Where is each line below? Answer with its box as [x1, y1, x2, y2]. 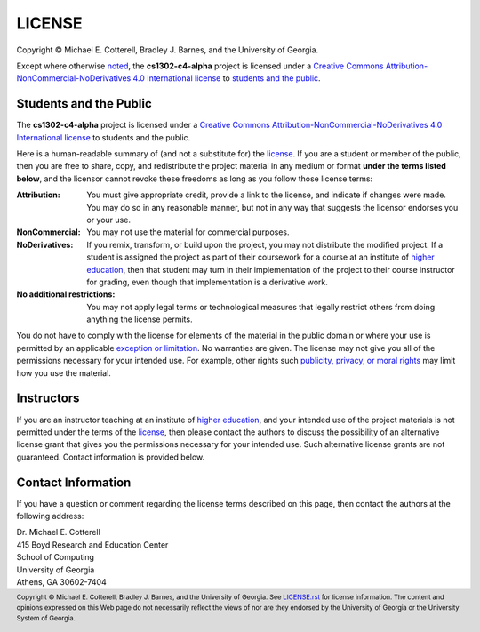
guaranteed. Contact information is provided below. [16, 452, 205, 462]
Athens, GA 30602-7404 [16, 576, 107, 587]
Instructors [16, 391, 80, 406]
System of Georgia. [16, 613, 76, 622]
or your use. [86, 214, 131, 225]
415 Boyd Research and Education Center [16, 539, 169, 550]
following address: [16, 511, 84, 522]
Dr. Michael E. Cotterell [16, 527, 101, 538]
